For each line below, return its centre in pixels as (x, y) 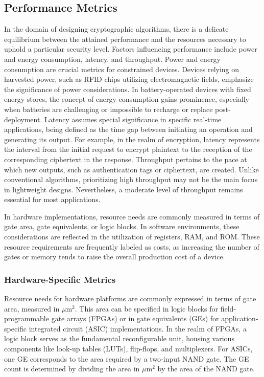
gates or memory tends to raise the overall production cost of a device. (115, 257)
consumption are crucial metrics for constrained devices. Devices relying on (122, 69)
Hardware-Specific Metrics (60, 279)
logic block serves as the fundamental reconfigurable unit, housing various (119, 338)
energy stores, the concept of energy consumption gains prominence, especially (127, 99)
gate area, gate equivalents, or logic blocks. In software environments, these (122, 226)
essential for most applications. (52, 199)
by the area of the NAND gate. (206, 369)
